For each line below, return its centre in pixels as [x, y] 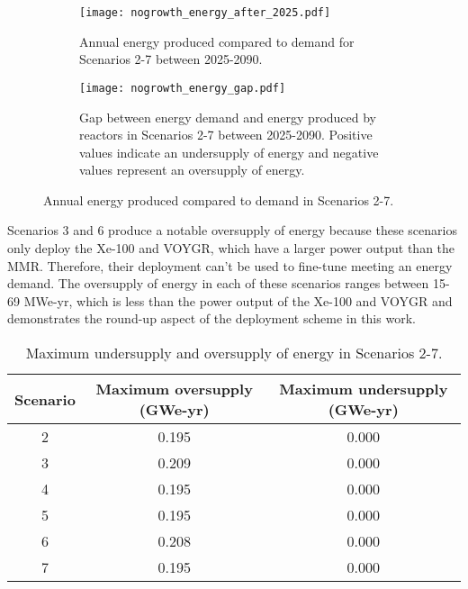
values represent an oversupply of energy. [192, 170]
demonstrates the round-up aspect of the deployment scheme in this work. [211, 318]
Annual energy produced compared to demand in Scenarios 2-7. [219, 199]
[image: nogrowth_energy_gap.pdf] [183, 88]
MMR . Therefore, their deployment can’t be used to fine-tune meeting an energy [230, 265]
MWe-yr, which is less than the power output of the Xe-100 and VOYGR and [238, 300]
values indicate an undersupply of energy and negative [229, 152]
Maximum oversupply [174, 389]
